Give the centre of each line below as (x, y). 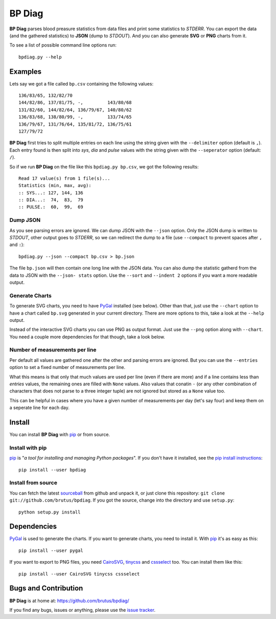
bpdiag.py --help (40, 57)
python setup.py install (50, 512)
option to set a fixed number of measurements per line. (67, 367)
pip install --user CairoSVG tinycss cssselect (79, 574)
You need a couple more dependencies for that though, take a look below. (87, 337)
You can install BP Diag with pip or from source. (60, 435)
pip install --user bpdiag (52, 470)
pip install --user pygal (51, 550)
